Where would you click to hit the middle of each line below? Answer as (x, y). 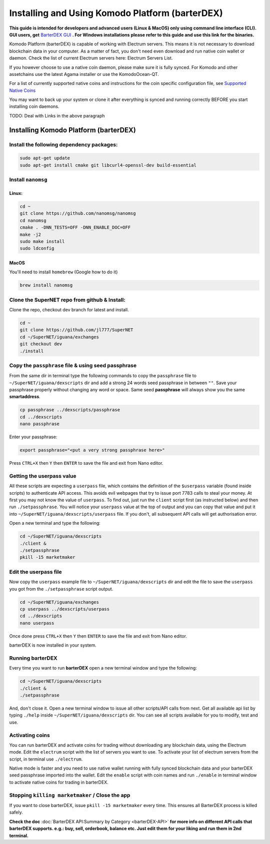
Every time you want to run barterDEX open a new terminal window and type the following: (103, 668)
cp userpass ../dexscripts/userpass (65, 609)
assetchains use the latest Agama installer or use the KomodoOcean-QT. (84, 74)
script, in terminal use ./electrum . (46, 759)
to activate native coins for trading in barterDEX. (59, 782)
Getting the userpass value (43, 476)
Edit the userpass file (35, 572)
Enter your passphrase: (33, 437)
